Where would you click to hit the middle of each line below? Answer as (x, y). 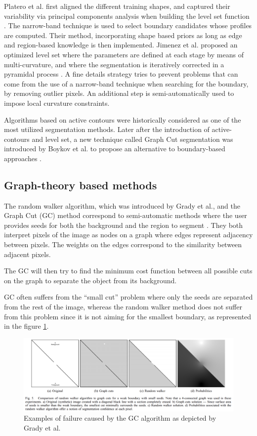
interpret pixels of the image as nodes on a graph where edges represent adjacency (128, 235)
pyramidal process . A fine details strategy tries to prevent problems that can (121, 74)
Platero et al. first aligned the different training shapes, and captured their (117, 6)
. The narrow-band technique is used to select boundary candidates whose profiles (128, 25)
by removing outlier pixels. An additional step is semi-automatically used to (119, 93)
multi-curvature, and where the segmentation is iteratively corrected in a (114, 64)
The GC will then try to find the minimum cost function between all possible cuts (128, 271)
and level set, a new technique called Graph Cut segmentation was (132, 139)
